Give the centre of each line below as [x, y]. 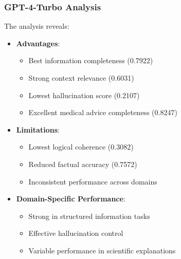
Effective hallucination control [76, 233]
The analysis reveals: [37, 26]
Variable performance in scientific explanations [102, 250]
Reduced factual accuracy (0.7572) [83, 164]
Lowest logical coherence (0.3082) [81, 147]
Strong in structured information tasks [89, 216]
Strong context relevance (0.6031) [81, 78]
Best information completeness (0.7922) [91, 60]
